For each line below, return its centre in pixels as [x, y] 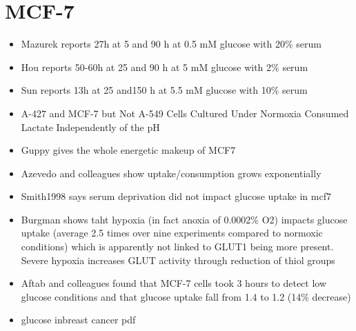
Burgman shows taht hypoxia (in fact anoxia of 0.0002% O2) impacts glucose [184, 219]
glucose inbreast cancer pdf [78, 320]
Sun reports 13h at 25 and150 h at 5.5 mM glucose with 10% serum [164, 90]
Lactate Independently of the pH [90, 127]
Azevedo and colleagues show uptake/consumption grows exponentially [171, 173]
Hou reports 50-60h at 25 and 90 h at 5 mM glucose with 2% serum [165, 67]
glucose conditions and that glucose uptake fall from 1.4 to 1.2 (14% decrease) [186, 296]
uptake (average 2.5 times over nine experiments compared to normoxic [172, 233]
